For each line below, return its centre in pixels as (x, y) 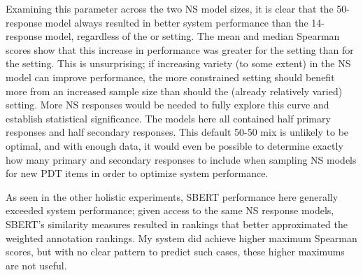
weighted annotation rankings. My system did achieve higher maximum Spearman (181, 238)
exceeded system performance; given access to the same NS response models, (170, 210)
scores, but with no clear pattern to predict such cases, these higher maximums (175, 252)
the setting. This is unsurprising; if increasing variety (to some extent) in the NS (178, 63)
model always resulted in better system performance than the (177, 22)
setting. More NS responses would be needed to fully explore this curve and (168, 105)
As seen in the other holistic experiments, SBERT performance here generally (172, 196)
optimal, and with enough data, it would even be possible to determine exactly (175, 145)
